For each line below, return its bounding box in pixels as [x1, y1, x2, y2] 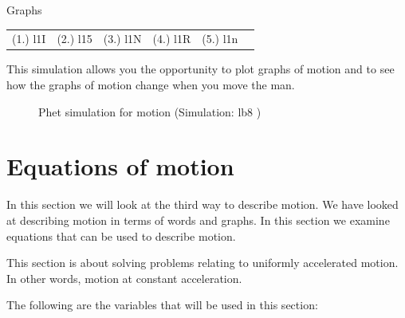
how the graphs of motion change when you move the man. [6, 77, 295, 93]
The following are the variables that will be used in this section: [6, 296, 318, 313]
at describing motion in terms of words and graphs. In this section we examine [6, 211, 390, 228]
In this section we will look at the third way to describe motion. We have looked [6, 196, 399, 213]
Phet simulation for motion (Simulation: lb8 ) [38, 103, 261, 120]
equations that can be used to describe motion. [6, 227, 236, 244]
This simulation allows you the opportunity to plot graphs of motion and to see [6, 61, 395, 77]
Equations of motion [6, 150, 234, 183]
